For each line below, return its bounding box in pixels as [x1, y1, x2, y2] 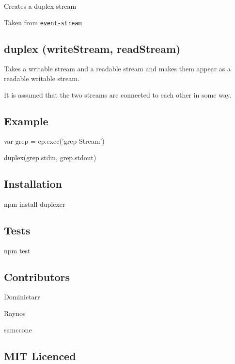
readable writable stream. [4, 73, 79, 83]
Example [4, 113, 48, 128]
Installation [4, 176, 62, 191]
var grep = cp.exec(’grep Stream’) [4, 136, 105, 146]
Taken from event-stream [4, 17, 82, 27]
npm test [4, 245, 31, 255]
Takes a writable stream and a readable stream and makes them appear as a [4, 64, 231, 74]
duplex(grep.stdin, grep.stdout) [4, 152, 96, 163]
